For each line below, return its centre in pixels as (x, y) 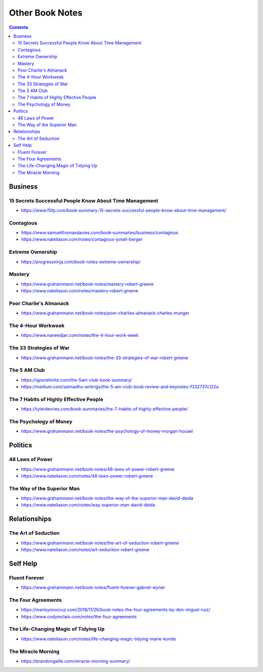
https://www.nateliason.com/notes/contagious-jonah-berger (82, 239)
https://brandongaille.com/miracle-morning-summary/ (75, 661)
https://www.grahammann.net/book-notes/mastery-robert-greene (87, 284)
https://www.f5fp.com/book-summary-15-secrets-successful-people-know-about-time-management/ (124, 210)
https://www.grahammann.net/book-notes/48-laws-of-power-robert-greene (98, 469)
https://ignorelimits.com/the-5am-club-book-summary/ (76, 380)
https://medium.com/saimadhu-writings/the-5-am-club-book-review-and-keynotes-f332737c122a (120, 387)
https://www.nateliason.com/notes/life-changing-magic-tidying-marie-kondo (99, 639)
